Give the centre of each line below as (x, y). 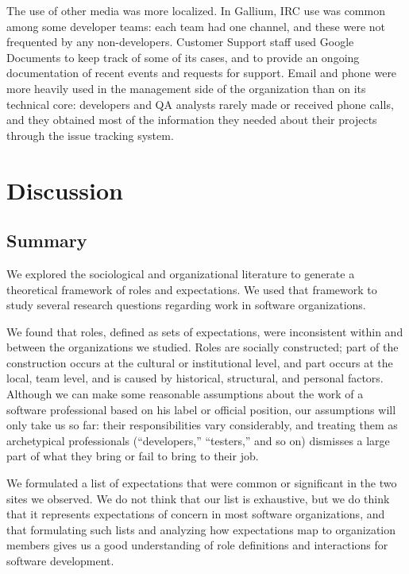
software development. (60, 561)
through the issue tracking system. (90, 135)
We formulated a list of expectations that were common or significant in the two (202, 483)
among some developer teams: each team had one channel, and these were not (196, 26)
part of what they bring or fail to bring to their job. (133, 456)
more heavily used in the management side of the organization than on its (186, 88)
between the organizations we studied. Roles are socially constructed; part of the (203, 347)
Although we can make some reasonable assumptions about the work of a (185, 394)
